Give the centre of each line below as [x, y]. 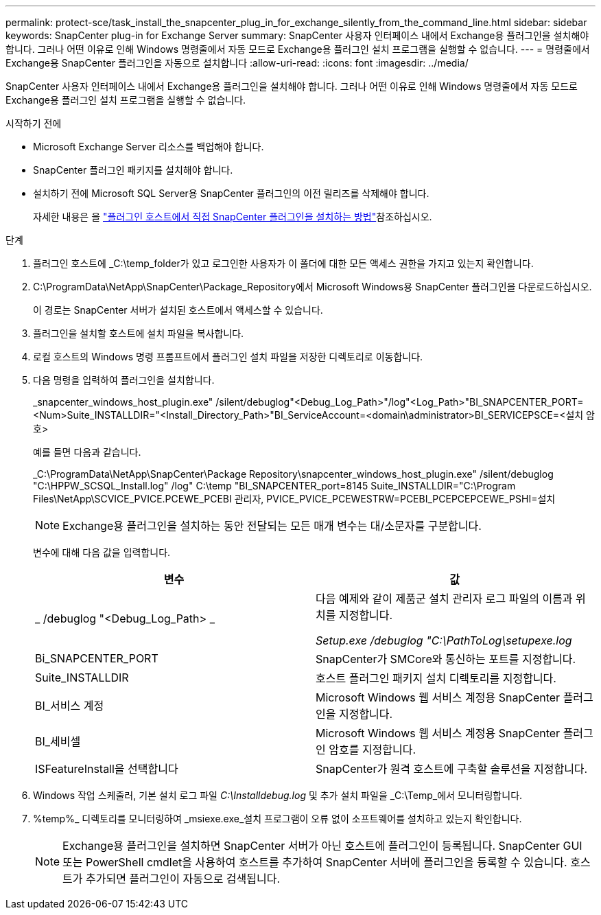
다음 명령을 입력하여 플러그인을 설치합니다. [124, 380]
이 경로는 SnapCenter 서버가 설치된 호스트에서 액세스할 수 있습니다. [178, 310]
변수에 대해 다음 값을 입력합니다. [102, 552]
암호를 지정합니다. [373, 750]
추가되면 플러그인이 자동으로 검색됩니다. [183, 879]
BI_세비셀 [58, 741]
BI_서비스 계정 [70, 706]
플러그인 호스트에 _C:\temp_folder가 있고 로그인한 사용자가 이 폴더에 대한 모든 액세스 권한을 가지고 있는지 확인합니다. [283, 263]
